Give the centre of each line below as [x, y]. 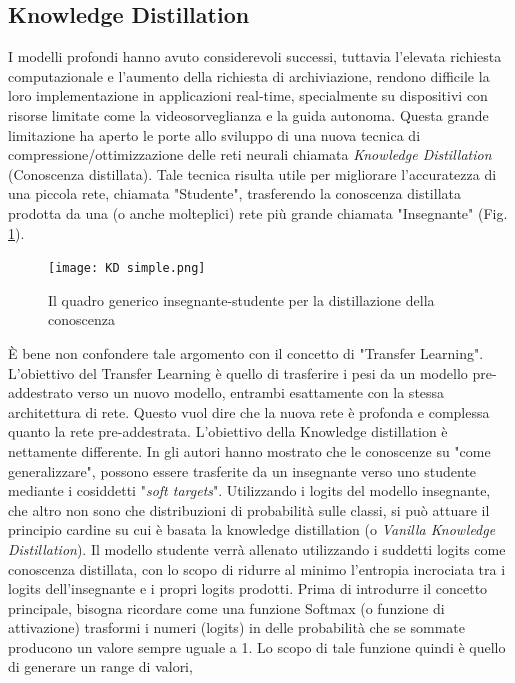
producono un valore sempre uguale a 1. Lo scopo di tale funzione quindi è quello [257, 646]
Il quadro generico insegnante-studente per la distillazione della [241, 299]
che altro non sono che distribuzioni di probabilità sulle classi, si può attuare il [249, 509]
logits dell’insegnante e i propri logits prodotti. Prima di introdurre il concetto [248, 588]
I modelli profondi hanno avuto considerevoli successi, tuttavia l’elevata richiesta [255, 56]
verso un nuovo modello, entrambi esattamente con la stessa [261, 392]
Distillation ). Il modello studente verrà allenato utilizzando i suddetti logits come [257, 548]
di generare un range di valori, [100, 666]
